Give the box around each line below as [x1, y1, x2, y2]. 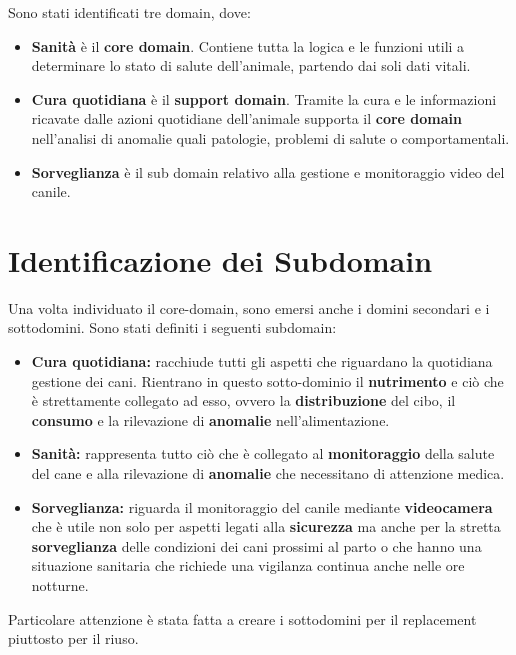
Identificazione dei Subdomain [8, 239, 433, 280]
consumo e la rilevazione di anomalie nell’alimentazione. [31, 409, 390, 430]
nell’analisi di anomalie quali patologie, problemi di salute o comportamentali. [31, 127, 510, 148]
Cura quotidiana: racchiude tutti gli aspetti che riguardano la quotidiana [31, 351, 493, 372]
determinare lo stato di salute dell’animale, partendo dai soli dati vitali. [31, 55, 471, 76]
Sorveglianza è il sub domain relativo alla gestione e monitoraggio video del [31, 161, 505, 182]
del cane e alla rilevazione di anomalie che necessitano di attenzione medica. [31, 463, 505, 484]
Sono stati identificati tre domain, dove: [8, 2, 251, 22]
